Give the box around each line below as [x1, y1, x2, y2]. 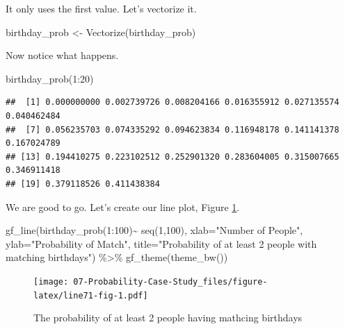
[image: [33, 276, 69, 287]
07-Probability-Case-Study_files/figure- [73, 276, 268, 287]
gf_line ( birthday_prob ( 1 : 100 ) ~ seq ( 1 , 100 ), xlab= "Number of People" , [6, 223, 303, 237]
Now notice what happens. [6, 48, 119, 62]
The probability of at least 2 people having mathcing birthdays [33, 310, 303, 325]
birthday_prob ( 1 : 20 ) [6, 71, 94, 85]
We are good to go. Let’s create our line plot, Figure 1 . [6, 199, 240, 214]
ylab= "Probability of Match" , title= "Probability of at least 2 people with [6, 236, 317, 251]
